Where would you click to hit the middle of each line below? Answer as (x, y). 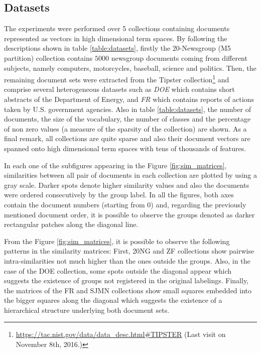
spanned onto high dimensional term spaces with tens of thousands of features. (125, 148)
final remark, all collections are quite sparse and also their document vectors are (127, 138)
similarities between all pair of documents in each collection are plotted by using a (131, 175)
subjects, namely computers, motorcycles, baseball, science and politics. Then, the (130, 68)
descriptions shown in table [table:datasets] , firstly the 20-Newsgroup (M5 (117, 48)
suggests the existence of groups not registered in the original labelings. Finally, (126, 280)
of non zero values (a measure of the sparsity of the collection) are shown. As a (125, 128)
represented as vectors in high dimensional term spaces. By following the (116, 38)
